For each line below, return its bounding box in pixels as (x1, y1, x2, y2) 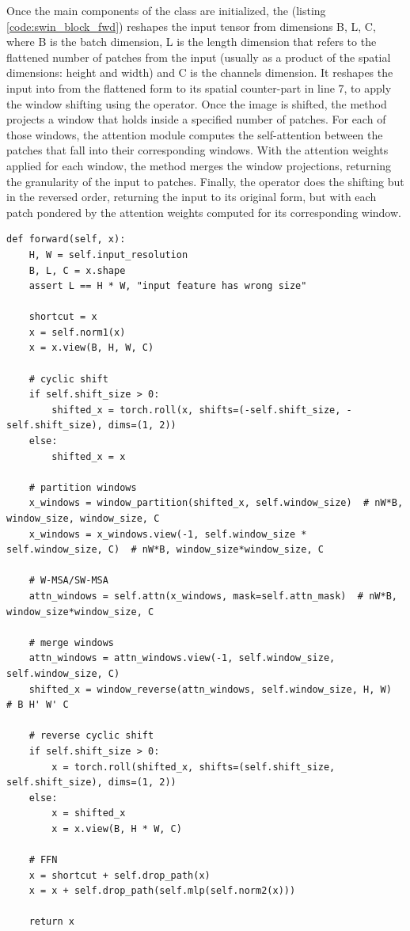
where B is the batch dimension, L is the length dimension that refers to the (6, 33, 377, 50)
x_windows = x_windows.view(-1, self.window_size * (28, 528, 307, 540)
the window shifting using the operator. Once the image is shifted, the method (6, 95, 387, 112)
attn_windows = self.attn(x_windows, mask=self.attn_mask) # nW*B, (28, 590, 397, 602)
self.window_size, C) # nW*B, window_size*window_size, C (6, 544, 324, 556)
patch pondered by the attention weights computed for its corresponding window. (6, 203, 401, 220)
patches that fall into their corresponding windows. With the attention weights (6, 142, 389, 158)
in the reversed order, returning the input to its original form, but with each (6, 188, 377, 205)
